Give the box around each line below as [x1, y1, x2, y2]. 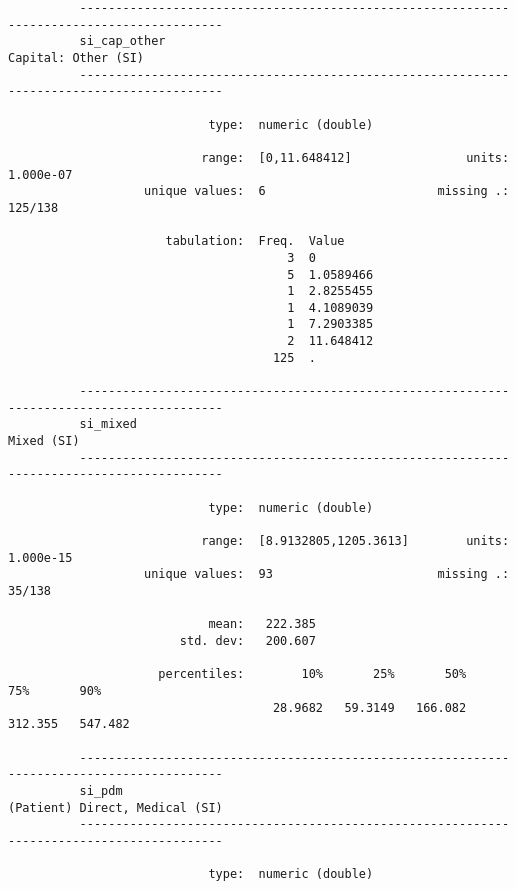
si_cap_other [79, 34, 166, 49]
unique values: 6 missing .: [144, 184, 510, 199]
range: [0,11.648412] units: [201, 150, 510, 165]
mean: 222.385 [208, 617, 316, 632]
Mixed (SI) [8, 434, 80, 449]
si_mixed [79, 417, 137, 432]
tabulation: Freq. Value [165, 234, 345, 249]
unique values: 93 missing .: [144, 567, 510, 582]
